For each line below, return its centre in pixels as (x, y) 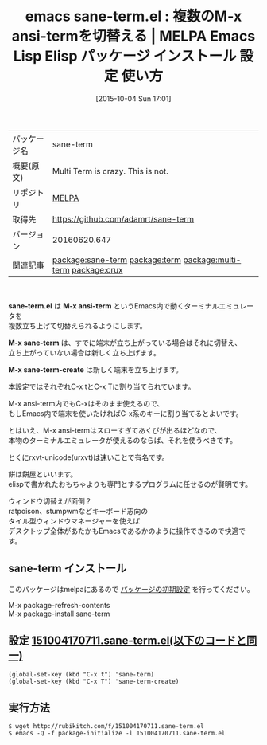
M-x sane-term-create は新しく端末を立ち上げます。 (95, 369)
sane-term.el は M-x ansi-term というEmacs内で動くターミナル (114, 306)
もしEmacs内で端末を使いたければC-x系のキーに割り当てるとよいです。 (126, 413)
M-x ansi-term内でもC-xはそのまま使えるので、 (86, 403)
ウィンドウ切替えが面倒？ (50, 501)
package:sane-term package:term (116, 260)
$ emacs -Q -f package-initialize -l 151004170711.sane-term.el (117, 734)
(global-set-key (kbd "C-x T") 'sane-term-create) (94, 681)
